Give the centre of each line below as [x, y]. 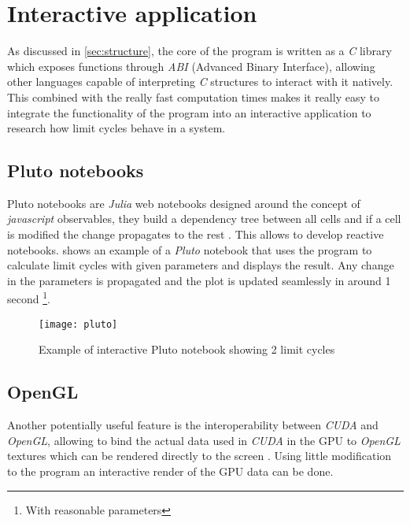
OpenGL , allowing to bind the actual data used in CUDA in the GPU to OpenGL [204, 440]
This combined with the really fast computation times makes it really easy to [193, 96]
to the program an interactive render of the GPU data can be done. [170, 471]
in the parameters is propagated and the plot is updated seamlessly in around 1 [199, 280]
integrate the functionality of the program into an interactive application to [189, 112]
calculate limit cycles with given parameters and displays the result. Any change [201, 265]
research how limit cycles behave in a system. [116, 128]
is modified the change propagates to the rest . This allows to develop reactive [196, 234]
